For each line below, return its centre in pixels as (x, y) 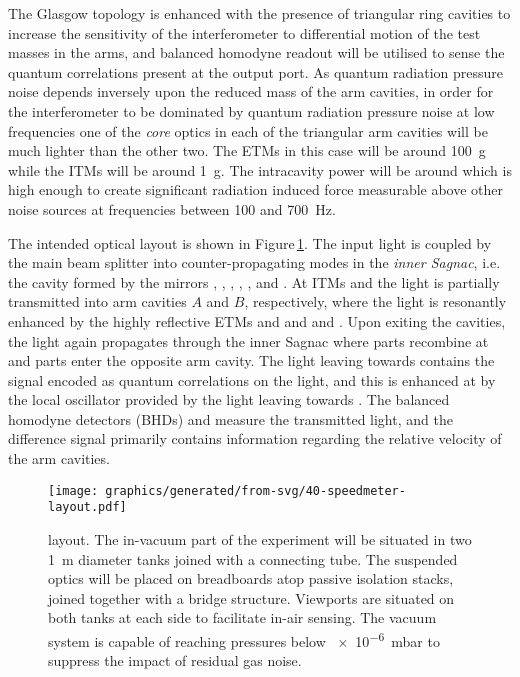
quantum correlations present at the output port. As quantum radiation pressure (255, 71)
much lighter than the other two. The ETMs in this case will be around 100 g (247, 150)
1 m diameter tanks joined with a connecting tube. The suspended (253, 558)
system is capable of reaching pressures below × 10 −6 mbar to (244, 639)
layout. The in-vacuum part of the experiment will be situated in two (260, 538)
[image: (73, 490)
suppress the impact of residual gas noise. (175, 660)
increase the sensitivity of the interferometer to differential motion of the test (244, 32)
